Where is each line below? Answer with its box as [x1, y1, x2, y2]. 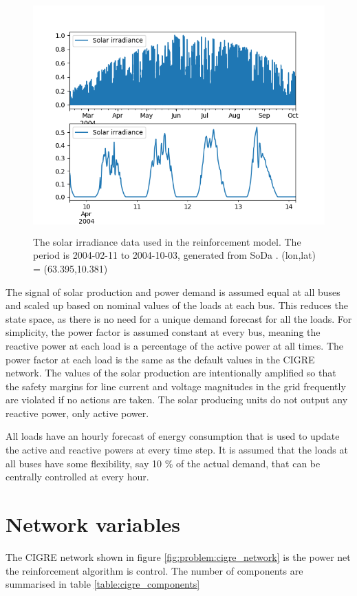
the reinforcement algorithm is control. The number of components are [6, 563, 303, 577]
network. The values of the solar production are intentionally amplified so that [6, 365, 336, 380]
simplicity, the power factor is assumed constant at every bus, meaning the [6, 325, 321, 339]
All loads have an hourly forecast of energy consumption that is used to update [6, 429, 340, 443]
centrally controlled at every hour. [6, 469, 149, 484]
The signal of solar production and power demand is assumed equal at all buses [6, 284, 340, 299]
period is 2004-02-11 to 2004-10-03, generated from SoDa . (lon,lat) [33, 248, 316, 262]
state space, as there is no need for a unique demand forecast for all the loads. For [6, 311, 352, 326]
